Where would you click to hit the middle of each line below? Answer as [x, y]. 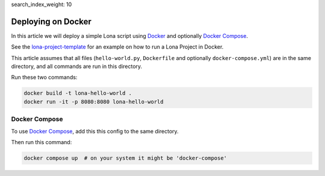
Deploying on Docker [51, 21]
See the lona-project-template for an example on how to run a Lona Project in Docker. [117, 47]
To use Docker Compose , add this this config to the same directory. [95, 131]
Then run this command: [42, 142]
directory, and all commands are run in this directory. [77, 67]
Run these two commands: [44, 77]
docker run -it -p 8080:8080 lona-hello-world [94, 102]
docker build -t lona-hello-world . [78, 93]
